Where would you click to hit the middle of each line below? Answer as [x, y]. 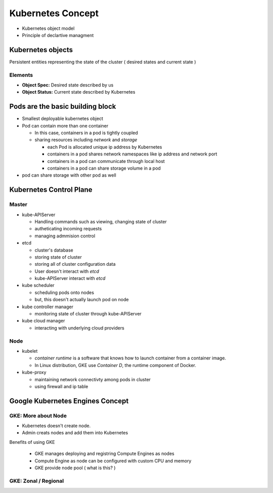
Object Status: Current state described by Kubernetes [79, 92]
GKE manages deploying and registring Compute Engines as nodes [104, 454]
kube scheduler [38, 285]
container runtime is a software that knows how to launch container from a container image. [130, 358]
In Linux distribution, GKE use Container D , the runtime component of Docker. [116, 365]
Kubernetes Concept [54, 13]
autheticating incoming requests [68, 229]
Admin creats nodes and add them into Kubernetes [75, 433]
